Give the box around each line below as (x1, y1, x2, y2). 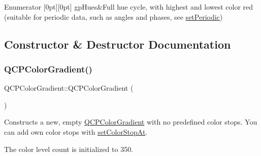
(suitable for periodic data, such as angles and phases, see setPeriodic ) (4, 11, 223, 22)
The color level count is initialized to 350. (4, 143, 134, 154)
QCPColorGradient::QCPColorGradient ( (4, 83, 134, 93)
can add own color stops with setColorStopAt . (4, 126, 148, 137)
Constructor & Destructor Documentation (4, 36, 231, 52)
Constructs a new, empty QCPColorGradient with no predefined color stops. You (4, 116, 257, 127)
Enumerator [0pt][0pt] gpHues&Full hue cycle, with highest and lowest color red (4, 2, 253, 12)
